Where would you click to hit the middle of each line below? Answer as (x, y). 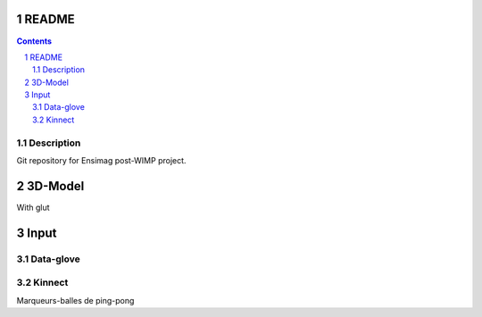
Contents (34, 41)
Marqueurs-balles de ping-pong (75, 300)
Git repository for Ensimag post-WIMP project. (101, 160)
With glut (33, 207)
